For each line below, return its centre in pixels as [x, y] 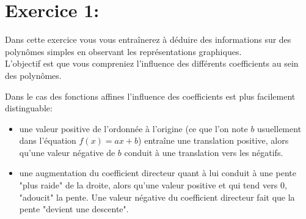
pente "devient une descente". [74, 209]
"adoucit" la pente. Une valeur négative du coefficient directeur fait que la [157, 197]
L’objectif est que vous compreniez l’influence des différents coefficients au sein [152, 63]
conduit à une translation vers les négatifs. [204, 152]
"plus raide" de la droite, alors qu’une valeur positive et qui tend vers [148, 185]
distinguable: [29, 108]
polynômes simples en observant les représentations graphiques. [123, 51]
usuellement [279, 128]
